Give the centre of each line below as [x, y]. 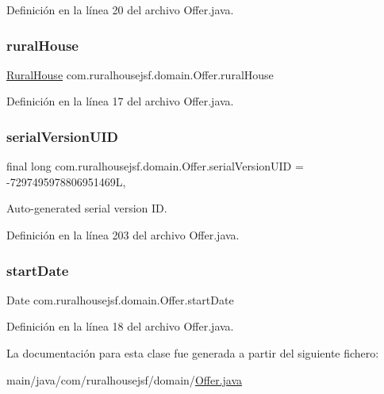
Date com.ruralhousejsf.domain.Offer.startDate [120, 299]
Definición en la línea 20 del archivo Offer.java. [120, 10]
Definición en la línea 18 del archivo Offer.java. [120, 326]
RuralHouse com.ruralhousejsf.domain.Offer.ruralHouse [140, 74]
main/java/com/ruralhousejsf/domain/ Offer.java [125, 379]
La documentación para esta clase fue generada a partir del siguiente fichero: [193, 353]
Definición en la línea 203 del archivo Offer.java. [123, 235]
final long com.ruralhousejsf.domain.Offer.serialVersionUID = [155, 166]
